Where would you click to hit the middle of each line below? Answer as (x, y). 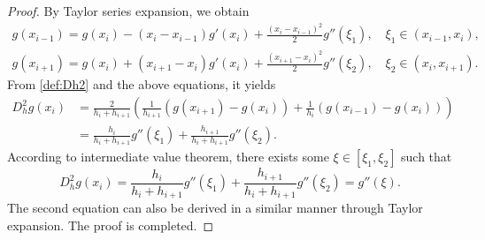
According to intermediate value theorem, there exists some (168, 157)
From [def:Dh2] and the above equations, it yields (142, 84)
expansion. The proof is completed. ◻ (111, 225)
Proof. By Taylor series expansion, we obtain (128, 11)
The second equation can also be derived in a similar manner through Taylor (215, 208)
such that (427, 157)
